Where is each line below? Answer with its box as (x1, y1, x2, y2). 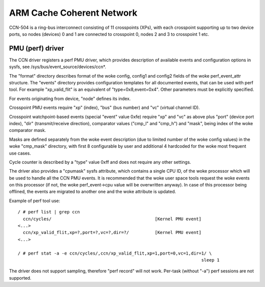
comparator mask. (9, 128, 46, 133)
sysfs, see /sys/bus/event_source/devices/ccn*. (9, 64, 106, 70)
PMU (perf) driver (9, 44, 64, 52)
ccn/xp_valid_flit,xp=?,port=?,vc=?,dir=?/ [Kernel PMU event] (23, 230, 202, 235)
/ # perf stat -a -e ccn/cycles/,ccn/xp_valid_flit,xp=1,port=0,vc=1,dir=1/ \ (18, 250, 212, 256)
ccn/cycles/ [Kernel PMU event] (23, 216, 202, 222)
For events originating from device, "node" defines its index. (9, 96, 131, 102)
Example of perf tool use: (9, 198, 60, 204)
